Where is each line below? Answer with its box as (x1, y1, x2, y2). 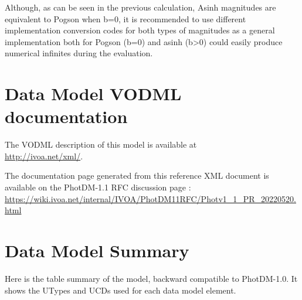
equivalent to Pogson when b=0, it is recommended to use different (5, 12, 246, 25)
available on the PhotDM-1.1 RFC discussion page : (5, 181, 191, 193)
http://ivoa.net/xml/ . (5, 149, 83, 162)
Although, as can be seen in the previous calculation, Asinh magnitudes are (5, 1, 276, 13)
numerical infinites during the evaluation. (5, 47, 153, 59)
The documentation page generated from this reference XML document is (5, 169, 269, 182)
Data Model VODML (5, 81, 182, 105)
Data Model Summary (5, 238, 189, 262)
